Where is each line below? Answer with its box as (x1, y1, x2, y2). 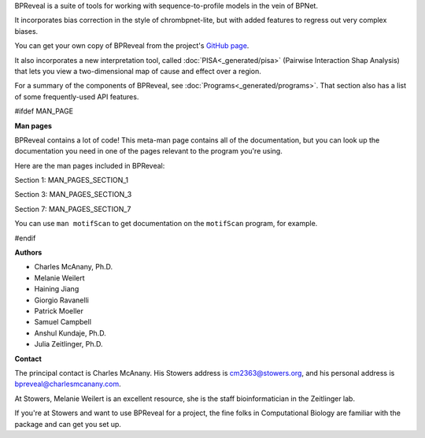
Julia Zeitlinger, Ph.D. (34, 340, 103, 349)
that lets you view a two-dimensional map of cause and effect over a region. (14, 66, 261, 76)
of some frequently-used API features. (14, 91, 139, 102)
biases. (14, 26, 39, 35)
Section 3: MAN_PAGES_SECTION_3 (14, 190, 132, 199)
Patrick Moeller (34, 306, 84, 315)
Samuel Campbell (34, 317, 92, 327)
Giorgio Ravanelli (34, 295, 90, 305)
